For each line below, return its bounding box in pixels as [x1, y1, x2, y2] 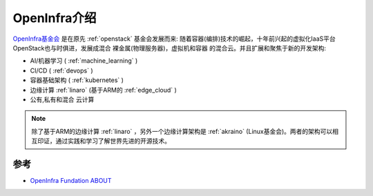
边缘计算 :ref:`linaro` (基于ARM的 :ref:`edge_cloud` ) [30, 86, 178, 94]
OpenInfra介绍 [12, 10, 97, 26]
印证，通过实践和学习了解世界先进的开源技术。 [37, 137, 171, 145]
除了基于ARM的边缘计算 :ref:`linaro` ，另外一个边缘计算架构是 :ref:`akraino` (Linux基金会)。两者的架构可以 [31, 127, 333, 135]
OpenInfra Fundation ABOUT [30, 176, 112, 184]
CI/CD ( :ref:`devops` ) [30, 66, 93, 75]
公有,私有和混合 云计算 [30, 95, 95, 104]
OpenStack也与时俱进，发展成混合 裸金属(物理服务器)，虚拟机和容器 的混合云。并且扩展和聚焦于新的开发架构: [12, 43, 327, 52]
